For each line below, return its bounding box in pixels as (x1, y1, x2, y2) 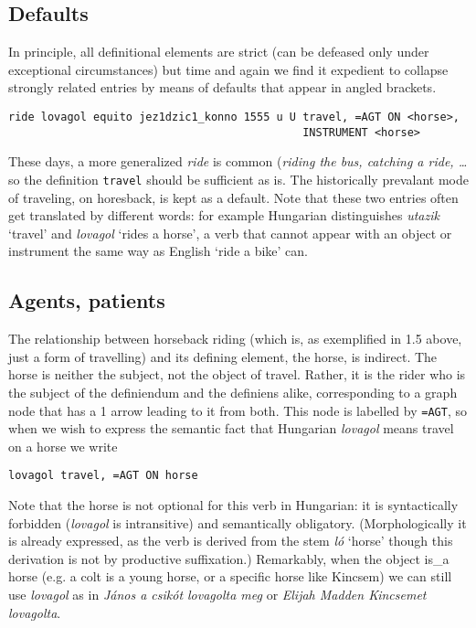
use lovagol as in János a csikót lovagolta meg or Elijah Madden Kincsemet (8, 584, 427, 603)
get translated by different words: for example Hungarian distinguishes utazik (8, 206, 439, 225)
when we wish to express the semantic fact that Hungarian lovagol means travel (8, 419, 454, 438)
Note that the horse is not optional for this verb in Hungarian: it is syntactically (8, 495, 459, 514)
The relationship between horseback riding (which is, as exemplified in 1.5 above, (8, 329, 462, 348)
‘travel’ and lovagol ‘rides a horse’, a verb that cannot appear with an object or (8, 223, 452, 242)
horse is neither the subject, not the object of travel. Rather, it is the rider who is (8, 365, 466, 384)
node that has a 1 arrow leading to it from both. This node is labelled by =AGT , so (8, 400, 467, 420)
